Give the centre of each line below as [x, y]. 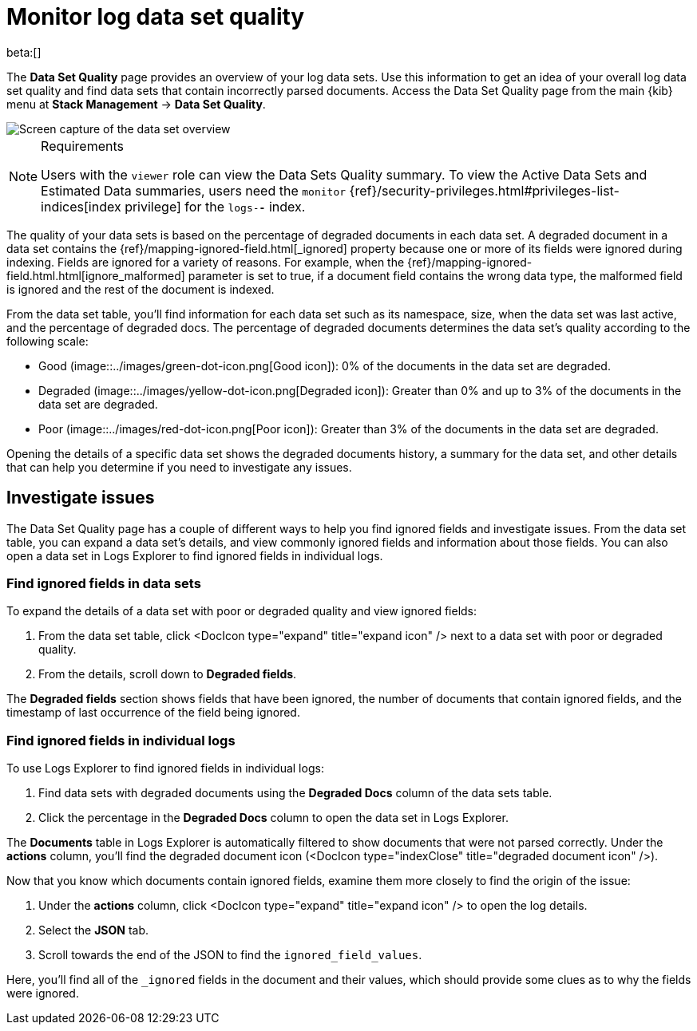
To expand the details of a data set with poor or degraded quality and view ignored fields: [242, 611]
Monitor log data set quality [156, 17]
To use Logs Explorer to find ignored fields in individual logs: [165, 768]
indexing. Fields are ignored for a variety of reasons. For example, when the [206, 262]
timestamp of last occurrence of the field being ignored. [153, 713]
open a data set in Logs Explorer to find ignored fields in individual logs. [195, 555]
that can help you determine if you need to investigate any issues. [179, 467]
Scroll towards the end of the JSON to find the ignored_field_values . [230, 955]
